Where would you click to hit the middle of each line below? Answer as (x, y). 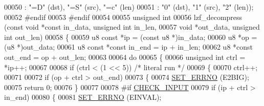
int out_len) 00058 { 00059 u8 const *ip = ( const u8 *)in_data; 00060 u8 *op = (131, 37)
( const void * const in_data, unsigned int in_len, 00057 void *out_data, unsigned (132, 27)
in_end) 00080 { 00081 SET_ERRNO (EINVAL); (83, 97)
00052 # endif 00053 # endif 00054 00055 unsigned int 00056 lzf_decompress (123, 17)
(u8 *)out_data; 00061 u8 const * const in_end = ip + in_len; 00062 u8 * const (129, 47)
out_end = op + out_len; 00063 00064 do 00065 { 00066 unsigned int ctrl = (125, 57)
